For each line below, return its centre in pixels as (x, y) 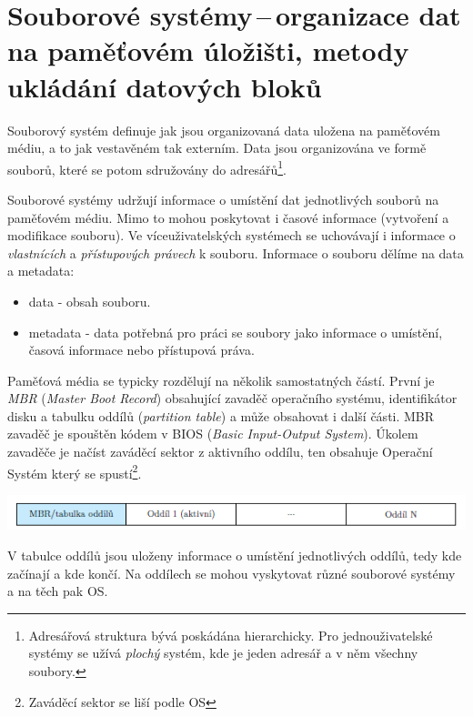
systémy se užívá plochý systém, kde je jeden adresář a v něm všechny (223, 653)
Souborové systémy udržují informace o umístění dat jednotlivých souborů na (223, 199)
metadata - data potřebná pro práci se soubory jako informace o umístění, (236, 332)
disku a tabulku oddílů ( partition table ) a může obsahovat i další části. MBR (221, 415)
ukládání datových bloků (165, 86)
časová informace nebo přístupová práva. (141, 350)
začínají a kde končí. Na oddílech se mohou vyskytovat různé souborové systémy (231, 573)
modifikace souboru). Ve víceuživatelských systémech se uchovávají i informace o (231, 235)
